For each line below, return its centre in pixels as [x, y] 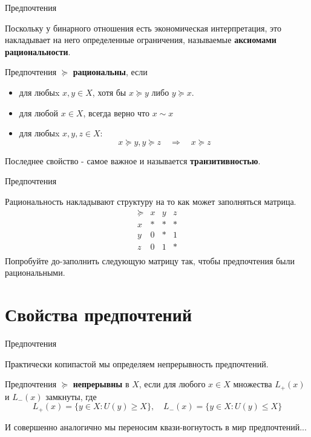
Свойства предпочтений [99, 314]
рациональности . [38, 51]
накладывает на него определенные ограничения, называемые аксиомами [141, 40]
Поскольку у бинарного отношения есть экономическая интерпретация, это [143, 28]
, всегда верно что [116, 112]
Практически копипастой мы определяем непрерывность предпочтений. [137, 363]
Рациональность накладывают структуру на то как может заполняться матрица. [151, 201]
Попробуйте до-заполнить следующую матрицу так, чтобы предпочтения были [150, 260]
